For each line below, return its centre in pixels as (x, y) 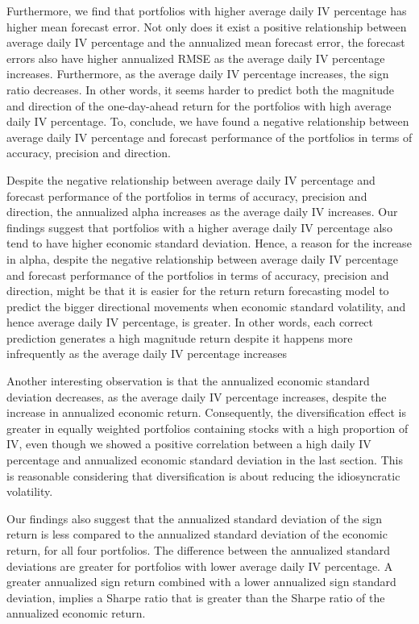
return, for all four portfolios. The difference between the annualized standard (199, 550)
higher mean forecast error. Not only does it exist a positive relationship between (207, 26)
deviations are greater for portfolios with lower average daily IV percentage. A (200, 566)
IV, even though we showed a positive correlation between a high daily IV (189, 444)
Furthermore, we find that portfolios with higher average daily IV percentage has (207, 10)
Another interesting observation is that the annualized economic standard (188, 381)
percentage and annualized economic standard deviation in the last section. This (205, 460)
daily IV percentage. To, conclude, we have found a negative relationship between (208, 121)
